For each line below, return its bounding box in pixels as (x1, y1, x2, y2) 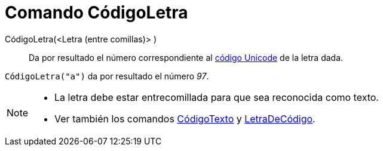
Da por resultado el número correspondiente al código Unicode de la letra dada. (29, 52, 344, 63)
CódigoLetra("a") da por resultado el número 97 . (5, 70, 209, 81)
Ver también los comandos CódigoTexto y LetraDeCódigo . (54, 112, 315, 125)
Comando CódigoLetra (5, 2, 188, 23)
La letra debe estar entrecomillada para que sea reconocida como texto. (54, 91, 379, 103)
